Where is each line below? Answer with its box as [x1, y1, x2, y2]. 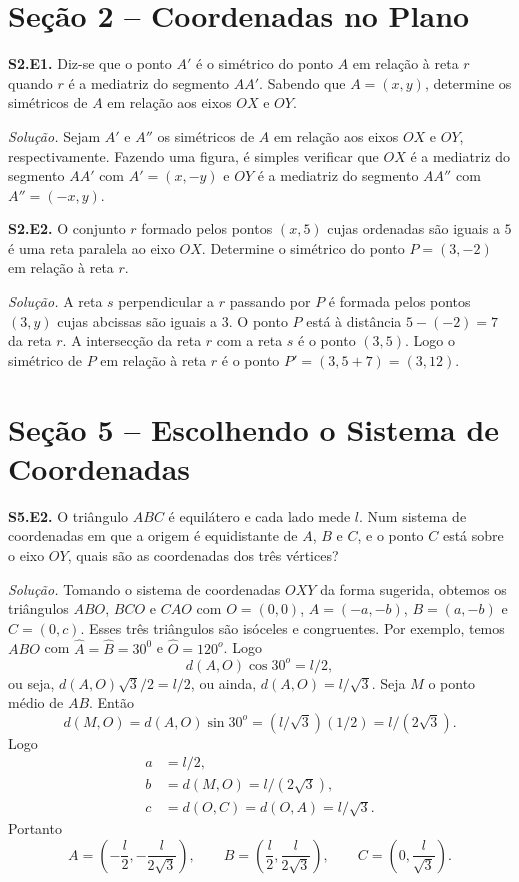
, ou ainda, [190, 672, 257, 693]
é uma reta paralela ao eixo [8, 237, 175, 258]
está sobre [442, 525, 504, 546]
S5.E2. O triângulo [8, 505, 129, 526]
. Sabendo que [259, 72, 346, 93]
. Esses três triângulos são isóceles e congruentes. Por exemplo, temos [80, 617, 505, 638]
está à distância [306, 310, 402, 331]
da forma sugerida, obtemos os [320, 578, 507, 599]
